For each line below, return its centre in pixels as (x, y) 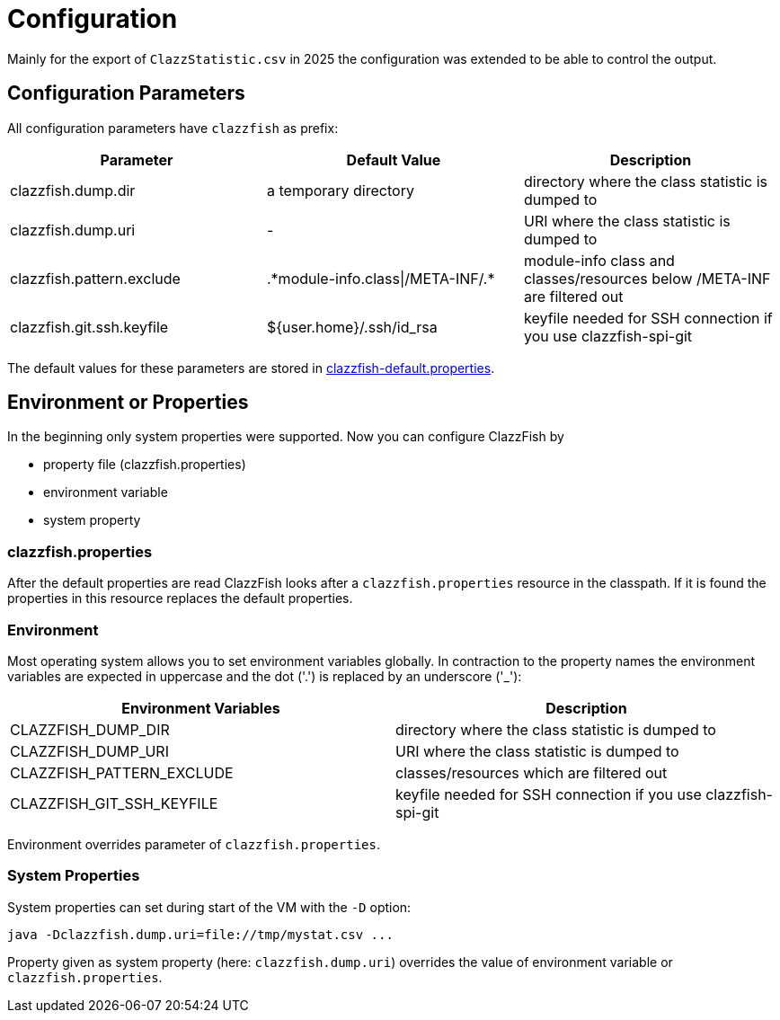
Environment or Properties (128, 403)
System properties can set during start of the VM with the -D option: (209, 907)
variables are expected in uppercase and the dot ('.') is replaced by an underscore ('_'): (265, 676)
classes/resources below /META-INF (647, 278)
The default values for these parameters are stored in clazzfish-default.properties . (251, 368)
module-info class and (599, 260)
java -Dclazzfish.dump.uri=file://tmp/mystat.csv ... (200, 934)
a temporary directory (340, 190)
